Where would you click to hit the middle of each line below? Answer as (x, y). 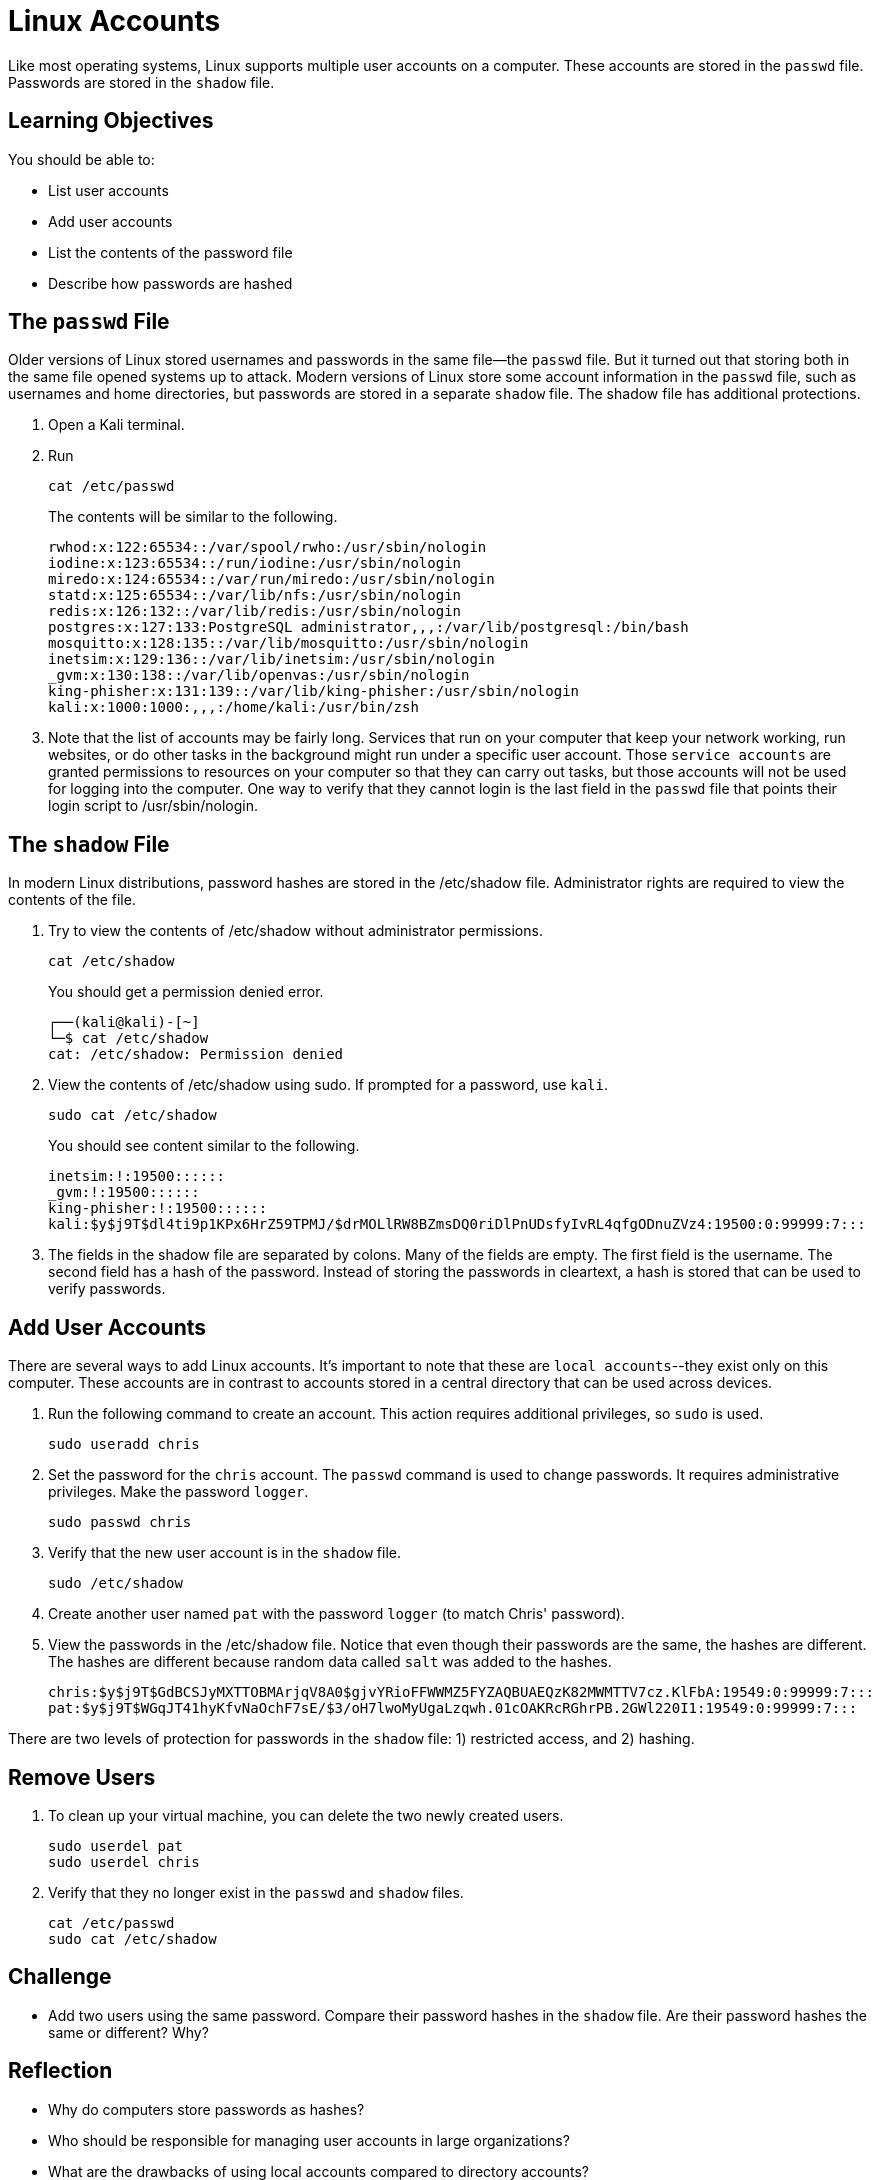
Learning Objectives (111, 121)
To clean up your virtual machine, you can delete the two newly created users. (306, 1815)
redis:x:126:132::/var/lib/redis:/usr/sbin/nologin (255, 611)
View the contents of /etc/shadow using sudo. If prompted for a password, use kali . (328, 1085)
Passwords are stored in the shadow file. (141, 82)
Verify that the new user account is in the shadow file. (224, 1553)
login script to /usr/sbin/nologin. (153, 806)
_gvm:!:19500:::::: (124, 1192)
